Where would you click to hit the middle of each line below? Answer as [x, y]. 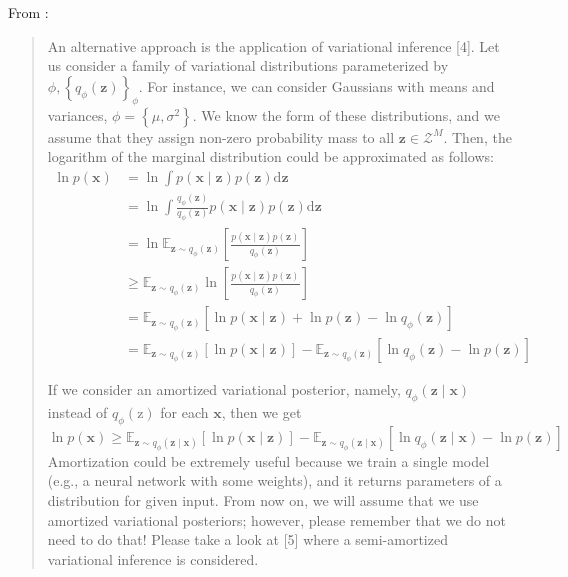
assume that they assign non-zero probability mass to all [221, 136]
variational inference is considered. [153, 558]
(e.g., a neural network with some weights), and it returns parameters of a [274, 480]
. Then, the [477, 136]
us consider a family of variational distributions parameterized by [248, 65]
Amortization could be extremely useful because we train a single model [268, 460]
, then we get [261, 411]
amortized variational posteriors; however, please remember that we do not [276, 519]
